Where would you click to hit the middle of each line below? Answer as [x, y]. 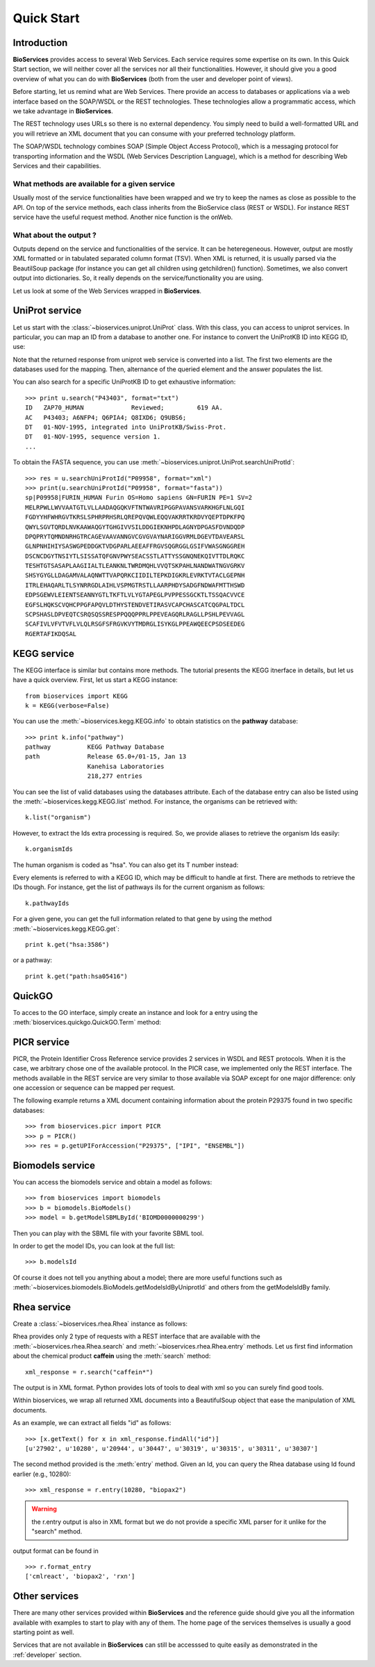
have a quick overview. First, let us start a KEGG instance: [95, 680]
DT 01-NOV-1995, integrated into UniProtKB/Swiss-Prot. [126, 427]
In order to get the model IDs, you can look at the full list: [94, 1246]
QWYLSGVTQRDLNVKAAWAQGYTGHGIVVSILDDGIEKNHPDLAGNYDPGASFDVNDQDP [135, 527]
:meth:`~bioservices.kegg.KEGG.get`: [66, 929]
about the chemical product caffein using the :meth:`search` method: [112, 1356]
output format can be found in [56, 1551]
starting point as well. [43, 1632]
